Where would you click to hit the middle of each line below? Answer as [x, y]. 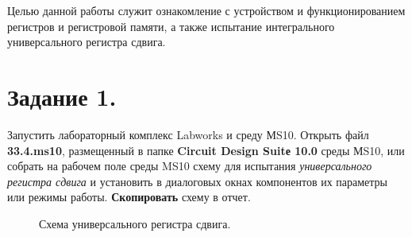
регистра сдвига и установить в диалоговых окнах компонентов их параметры [198, 181]
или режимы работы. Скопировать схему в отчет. [129, 197]
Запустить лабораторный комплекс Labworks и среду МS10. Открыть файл [188, 134]
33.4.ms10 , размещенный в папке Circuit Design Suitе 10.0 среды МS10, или [206, 150]
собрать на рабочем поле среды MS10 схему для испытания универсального [190, 166]
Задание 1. [62, 96]
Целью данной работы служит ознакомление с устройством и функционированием [206, 10]
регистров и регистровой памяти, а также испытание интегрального [171, 26]
